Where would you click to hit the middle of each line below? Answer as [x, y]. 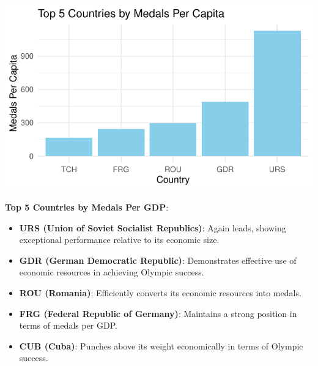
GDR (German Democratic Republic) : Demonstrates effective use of [158, 260]
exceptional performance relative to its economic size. [119, 240]
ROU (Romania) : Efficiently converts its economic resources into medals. [160, 292]
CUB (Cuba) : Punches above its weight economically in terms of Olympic [161, 345]
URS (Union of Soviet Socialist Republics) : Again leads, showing [153, 227]
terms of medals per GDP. [68, 325]
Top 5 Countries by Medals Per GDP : [87, 207]
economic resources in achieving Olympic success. [112, 272]
